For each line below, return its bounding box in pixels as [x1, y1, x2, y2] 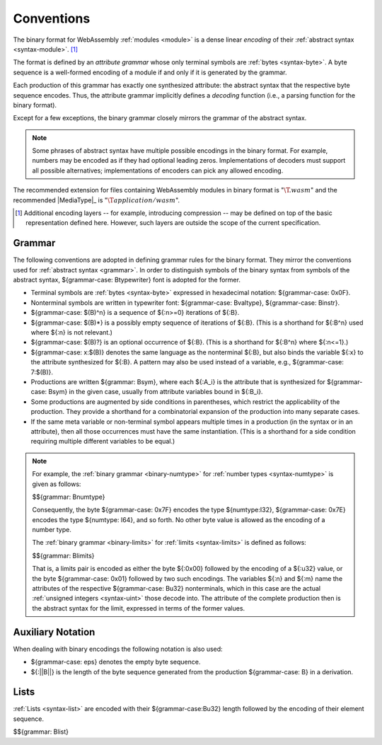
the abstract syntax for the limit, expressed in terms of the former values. [32, 603, 245, 612]
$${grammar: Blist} [13, 727, 69, 736]
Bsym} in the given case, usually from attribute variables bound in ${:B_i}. [48, 388, 263, 396]
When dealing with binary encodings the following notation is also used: [13, 645, 223, 653]
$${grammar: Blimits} [32, 551, 95, 560]
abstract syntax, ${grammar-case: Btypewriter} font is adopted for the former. [13, 276, 241, 284]
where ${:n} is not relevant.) [30, 328, 113, 337]
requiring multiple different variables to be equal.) [30, 437, 175, 446]
